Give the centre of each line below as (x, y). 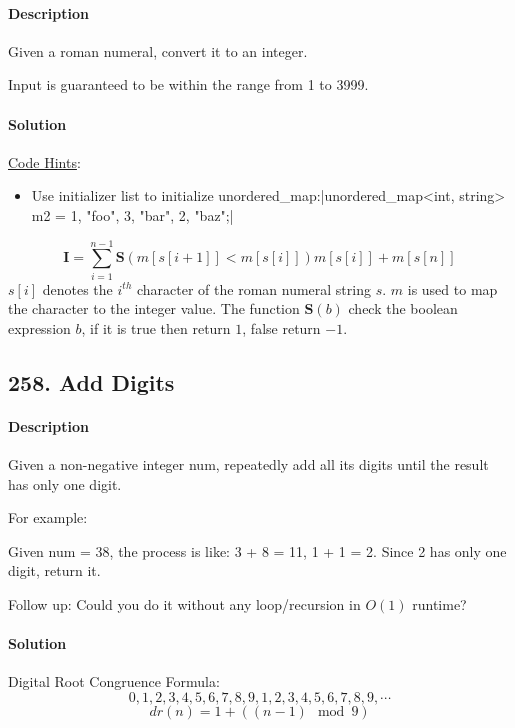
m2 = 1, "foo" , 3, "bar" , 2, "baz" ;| (132, 214)
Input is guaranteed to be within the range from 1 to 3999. (188, 84)
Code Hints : (44, 161)
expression (39, 327)
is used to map (452, 288)
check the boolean (403, 308)
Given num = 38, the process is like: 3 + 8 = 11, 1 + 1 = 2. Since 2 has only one (257, 550)
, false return (281, 327)
